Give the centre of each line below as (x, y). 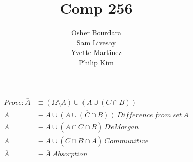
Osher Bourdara (96, 32)
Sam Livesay (96, 42)
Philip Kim (96, 62)
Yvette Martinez (96, 52)
